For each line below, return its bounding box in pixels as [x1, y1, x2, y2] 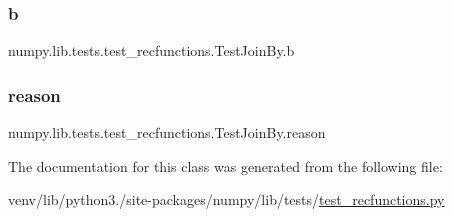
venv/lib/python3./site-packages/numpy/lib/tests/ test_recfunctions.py [8, 189, 445, 210]
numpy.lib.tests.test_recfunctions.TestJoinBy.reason [8, 122, 326, 143]
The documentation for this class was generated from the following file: [8, 155, 443, 176]
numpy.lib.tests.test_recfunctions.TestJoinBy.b [8, 40, 295, 61]
